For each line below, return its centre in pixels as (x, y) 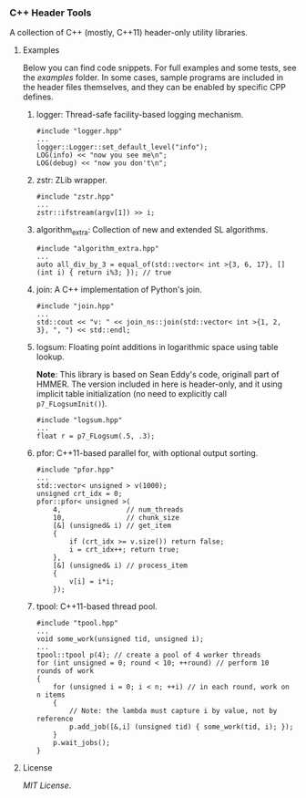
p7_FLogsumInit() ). (71, 404)
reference (55, 719)
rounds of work (65, 671)
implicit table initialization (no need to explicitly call (132, 394)
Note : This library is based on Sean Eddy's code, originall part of (158, 375)
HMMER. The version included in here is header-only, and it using (159, 384)
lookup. (51, 357)
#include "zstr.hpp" (75, 197)
